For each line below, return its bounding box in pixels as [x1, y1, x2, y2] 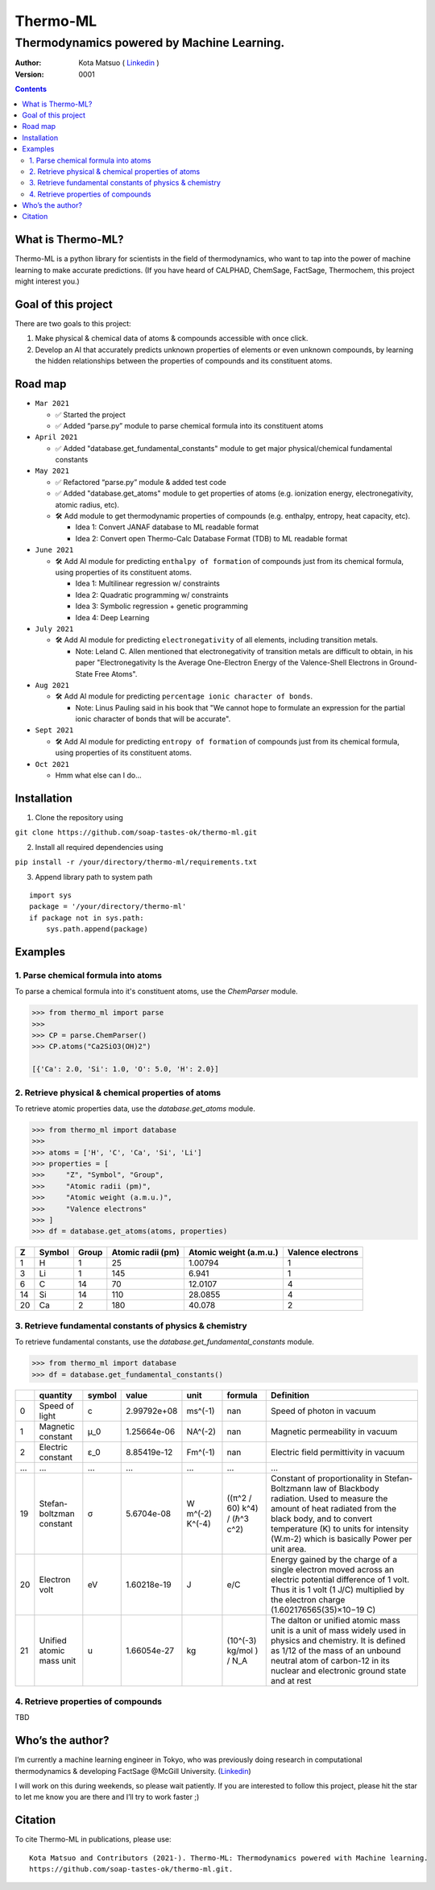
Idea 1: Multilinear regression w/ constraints [75, 578, 221, 588]
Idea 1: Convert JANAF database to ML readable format [75, 522, 259, 532]
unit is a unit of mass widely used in [271, 1625, 407, 1636]
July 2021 [35, 624, 74, 633]
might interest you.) [14, 276, 80, 286]
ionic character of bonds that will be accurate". [75, 714, 231, 724]
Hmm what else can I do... [55, 770, 142, 781]
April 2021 [35, 433, 78, 442]
